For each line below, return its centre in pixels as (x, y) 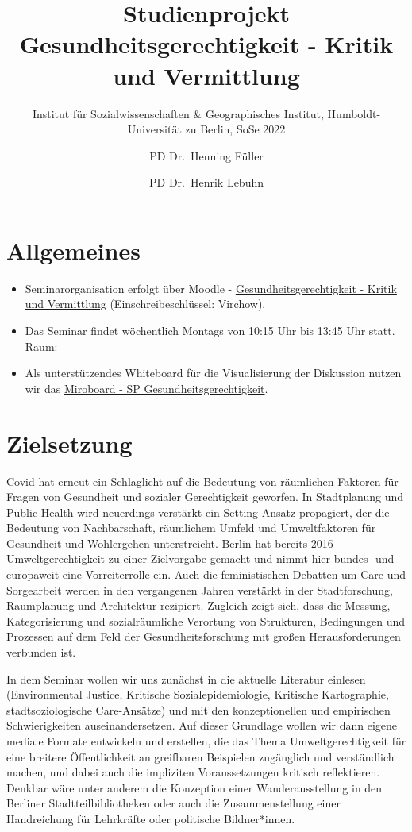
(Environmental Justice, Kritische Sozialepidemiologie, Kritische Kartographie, (198, 694)
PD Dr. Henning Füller (206, 155)
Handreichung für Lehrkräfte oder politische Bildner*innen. (151, 818)
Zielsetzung (69, 443)
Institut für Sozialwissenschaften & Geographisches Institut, (178, 113)
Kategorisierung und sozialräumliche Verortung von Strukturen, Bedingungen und (206, 620)
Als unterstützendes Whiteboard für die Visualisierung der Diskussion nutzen (213, 373)
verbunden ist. (41, 652)
